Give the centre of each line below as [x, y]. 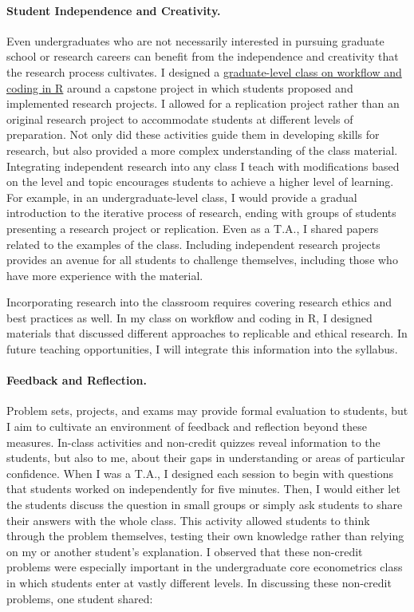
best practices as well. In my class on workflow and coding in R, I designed [189, 317]
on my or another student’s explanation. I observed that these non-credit [185, 551]
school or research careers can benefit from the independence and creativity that [203, 56]
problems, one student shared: [80, 598]
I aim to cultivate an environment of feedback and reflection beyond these [187, 426]
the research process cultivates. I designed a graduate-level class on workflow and [204, 71]
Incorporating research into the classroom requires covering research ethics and [199, 302]
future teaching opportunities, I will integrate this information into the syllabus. [202, 349]
